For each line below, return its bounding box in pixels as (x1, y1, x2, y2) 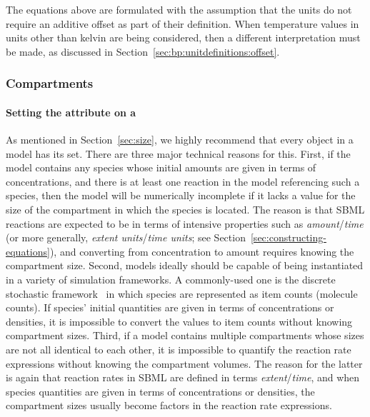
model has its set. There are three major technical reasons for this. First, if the (6, 146, 351, 161)
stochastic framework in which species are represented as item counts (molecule (6, 286, 358, 301)
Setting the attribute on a (6, 104, 136, 119)
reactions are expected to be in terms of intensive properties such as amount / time (6, 216, 364, 231)
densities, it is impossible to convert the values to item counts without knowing (6, 313, 353, 328)
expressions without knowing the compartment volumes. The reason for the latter (6, 356, 363, 371)
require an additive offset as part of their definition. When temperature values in (6, 16, 359, 31)
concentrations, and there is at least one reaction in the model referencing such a (6, 174, 360, 189)
